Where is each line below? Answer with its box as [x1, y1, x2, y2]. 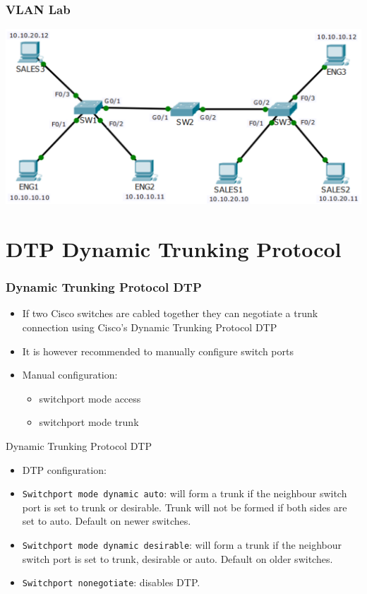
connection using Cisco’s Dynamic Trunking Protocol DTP [22, 320, 277, 335]
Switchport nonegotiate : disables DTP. [22, 575, 200, 590]
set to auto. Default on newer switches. [22, 513, 191, 528]
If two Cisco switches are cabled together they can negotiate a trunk [22, 306, 318, 321]
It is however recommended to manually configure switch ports [22, 343, 294, 358]
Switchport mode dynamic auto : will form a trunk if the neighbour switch [22, 486, 347, 501]
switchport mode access [39, 391, 141, 405]
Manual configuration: [22, 367, 118, 382]
